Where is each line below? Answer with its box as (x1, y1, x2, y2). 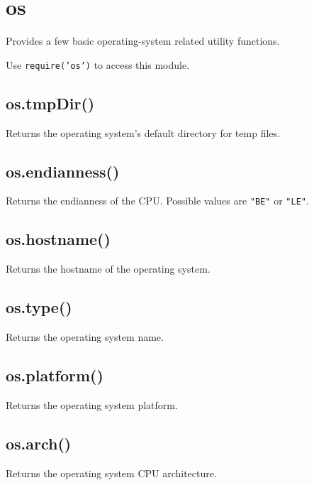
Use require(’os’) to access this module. (6, 57, 190, 72)
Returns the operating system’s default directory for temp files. (6, 125, 280, 140)
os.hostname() (6, 228, 111, 250)
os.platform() (6, 364, 103, 386)
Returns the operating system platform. (6, 397, 178, 412)
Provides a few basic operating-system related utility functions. (6, 33, 280, 48)
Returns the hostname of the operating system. (6, 261, 211, 276)
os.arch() (6, 432, 72, 454)
